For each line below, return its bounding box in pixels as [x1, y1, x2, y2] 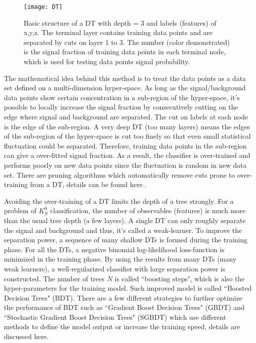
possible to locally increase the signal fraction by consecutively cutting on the [4, 102, 238, 112]
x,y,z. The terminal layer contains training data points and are [24, 27, 213, 38]
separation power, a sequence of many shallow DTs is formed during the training [4, 234, 248, 245]
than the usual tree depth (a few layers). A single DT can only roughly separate [4, 215, 246, 225]
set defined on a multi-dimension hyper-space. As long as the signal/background [4, 82, 246, 93]
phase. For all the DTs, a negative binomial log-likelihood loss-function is [4, 244, 224, 254]
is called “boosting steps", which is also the [114, 273, 245, 283]
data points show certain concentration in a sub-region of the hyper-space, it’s [4, 92, 240, 102]
